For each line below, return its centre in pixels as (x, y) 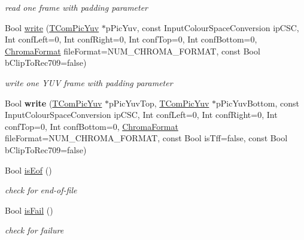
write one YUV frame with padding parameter (89, 82)
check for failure (34, 230)
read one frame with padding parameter (77, 7)
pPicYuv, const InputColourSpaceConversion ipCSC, (202, 27)
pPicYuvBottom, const (258, 103)
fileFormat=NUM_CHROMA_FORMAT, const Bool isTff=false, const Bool (146, 138)
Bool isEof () (28, 170)
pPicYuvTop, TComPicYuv (159, 103)
